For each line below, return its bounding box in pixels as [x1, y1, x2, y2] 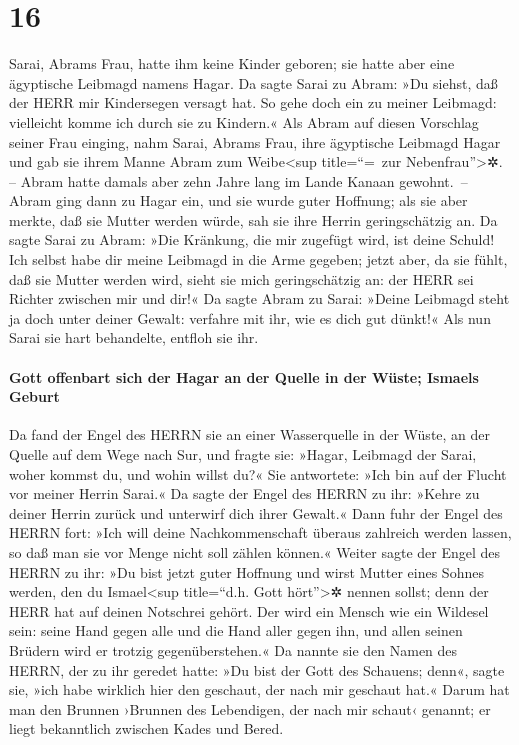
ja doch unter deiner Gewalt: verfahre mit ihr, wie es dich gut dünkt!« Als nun [9, 307, 491, 328]
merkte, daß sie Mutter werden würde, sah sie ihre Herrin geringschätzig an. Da [9, 209, 498, 230]
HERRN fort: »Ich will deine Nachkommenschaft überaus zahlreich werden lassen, [9, 522, 512, 543]
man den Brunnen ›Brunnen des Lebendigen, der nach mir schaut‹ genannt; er [9, 698, 491, 719]
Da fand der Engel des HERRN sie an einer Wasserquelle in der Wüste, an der [9, 424, 491, 445]
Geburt [9, 386, 60, 407]
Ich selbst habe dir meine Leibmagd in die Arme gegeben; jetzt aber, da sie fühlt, [9, 249, 508, 270]
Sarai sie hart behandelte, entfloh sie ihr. [9, 327, 259, 348]
